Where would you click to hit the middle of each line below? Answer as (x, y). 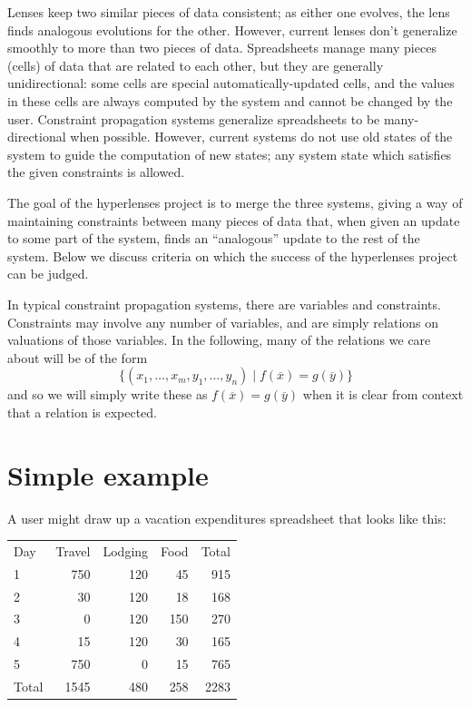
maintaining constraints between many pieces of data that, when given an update (234, 220)
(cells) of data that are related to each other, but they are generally (196, 65)
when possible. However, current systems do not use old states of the (261, 137)
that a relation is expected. (83, 412)
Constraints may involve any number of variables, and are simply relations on (223, 322)
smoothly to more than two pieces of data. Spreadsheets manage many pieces (222, 48)
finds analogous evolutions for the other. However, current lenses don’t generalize (232, 29)
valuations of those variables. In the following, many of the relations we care (219, 340)
